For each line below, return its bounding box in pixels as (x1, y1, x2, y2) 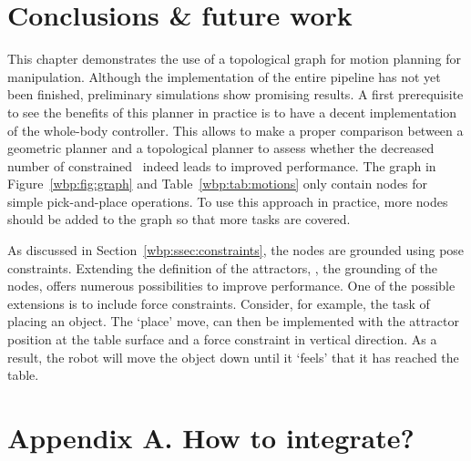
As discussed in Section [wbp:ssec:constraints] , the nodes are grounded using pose (7, 241, 465, 260)
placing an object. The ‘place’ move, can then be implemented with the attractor (7, 312, 459, 331)
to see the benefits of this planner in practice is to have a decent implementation (7, 102, 457, 121)
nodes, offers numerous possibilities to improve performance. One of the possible (7, 276, 456, 295)
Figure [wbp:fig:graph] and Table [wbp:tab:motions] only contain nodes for (7, 174, 428, 193)
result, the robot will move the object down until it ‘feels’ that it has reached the (7, 347, 459, 366)
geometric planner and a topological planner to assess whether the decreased (7, 138, 435, 158)
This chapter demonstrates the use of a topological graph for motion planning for (7, 49, 461, 68)
